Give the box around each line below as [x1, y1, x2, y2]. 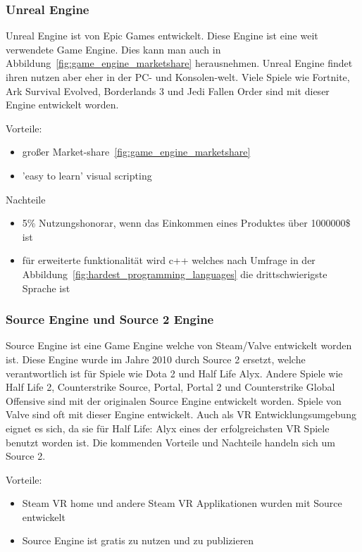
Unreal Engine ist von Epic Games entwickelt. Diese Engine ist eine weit [6, 28, 318, 43]
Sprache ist [22, 280, 70, 295]
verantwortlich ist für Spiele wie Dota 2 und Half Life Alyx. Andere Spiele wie [6, 365, 343, 380]
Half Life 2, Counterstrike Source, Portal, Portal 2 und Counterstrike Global [6, 379, 335, 394]
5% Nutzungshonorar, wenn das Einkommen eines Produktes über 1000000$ [22, 215, 351, 230]
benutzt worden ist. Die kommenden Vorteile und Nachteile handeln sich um [6, 434, 335, 449]
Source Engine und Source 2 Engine [6, 310, 214, 328]
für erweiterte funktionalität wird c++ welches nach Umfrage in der [22, 253, 316, 268]
